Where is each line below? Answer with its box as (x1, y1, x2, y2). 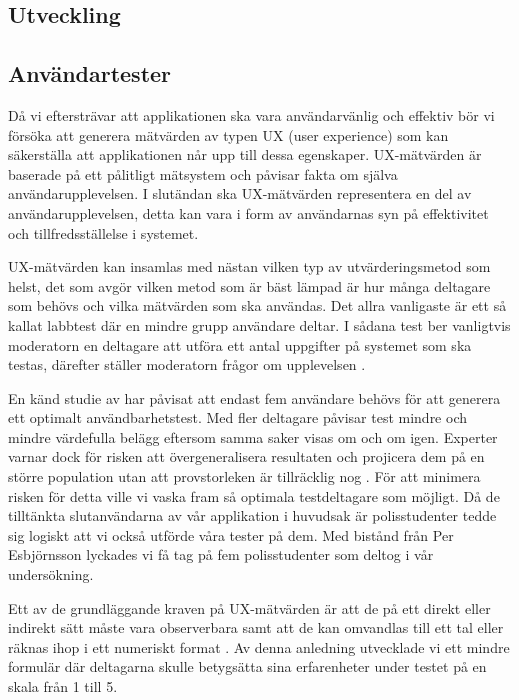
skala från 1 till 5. (8, 676, 118, 697)
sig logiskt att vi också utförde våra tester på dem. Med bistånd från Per (8, 524, 454, 545)
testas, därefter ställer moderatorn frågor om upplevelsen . (8, 354, 366, 375)
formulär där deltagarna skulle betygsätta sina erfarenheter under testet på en (8, 656, 487, 677)
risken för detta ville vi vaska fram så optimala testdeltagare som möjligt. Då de (8, 485, 500, 506)
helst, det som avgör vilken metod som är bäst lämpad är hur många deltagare (8, 275, 491, 296)
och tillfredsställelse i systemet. (8, 222, 199, 243)
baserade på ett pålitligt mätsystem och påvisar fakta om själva (8, 163, 398, 184)
